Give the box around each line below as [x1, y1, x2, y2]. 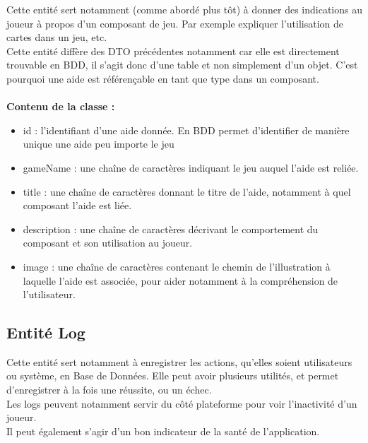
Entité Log [6, 321, 85, 343]
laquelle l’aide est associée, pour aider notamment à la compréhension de [23, 273, 338, 288]
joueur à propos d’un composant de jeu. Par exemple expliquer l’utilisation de [6, 16, 344, 30]
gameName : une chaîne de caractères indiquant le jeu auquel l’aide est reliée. [23, 160, 359, 175]
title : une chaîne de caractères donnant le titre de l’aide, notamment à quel [23, 184, 351, 199]
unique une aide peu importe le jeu [23, 136, 174, 151]
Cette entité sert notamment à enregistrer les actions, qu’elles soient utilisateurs [6, 354, 352, 369]
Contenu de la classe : [6, 99, 115, 114]
